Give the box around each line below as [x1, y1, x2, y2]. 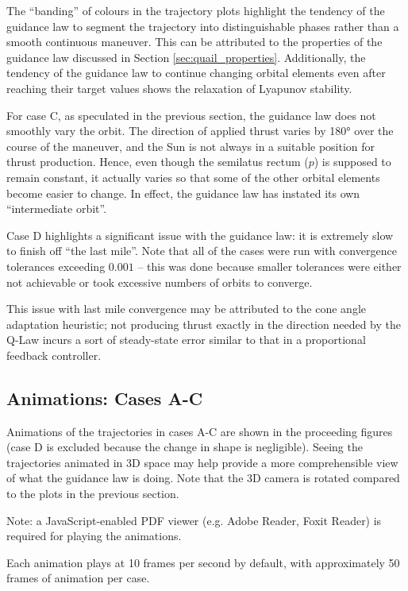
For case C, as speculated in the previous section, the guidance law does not [6, 106, 376, 123]
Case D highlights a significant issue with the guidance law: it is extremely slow [6, 226, 394, 243]
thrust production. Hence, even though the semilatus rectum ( [6, 153, 309, 170]
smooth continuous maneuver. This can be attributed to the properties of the [6, 33, 383, 50]
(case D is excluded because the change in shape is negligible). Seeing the [6, 438, 363, 455]
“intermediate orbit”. [6, 200, 107, 217]
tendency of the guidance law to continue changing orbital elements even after [6, 64, 386, 81]
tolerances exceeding [6, 257, 106, 274]
